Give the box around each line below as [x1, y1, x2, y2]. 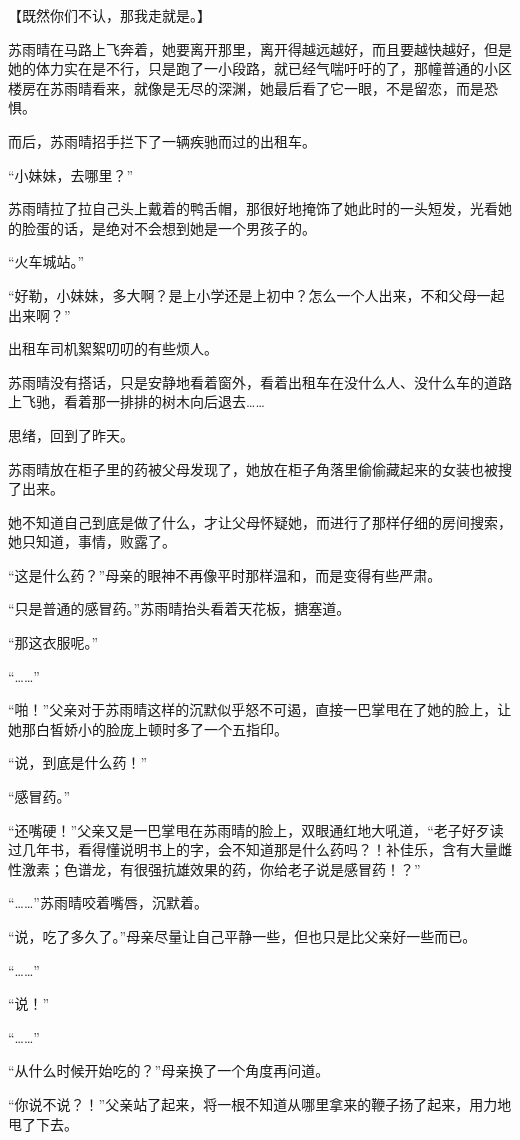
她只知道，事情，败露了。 [8, 531, 176, 552]
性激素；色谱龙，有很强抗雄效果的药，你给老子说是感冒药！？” [8, 858, 421, 879]
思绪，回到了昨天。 [8, 424, 134, 445]
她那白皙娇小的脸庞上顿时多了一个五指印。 [8, 718, 288, 739]
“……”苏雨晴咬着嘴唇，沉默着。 [8, 892, 208, 913]
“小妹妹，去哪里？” [8, 164, 134, 185]
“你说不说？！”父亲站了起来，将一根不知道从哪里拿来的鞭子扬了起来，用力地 [8, 1093, 512, 1114]
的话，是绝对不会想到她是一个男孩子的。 [49, 217, 316, 238]
